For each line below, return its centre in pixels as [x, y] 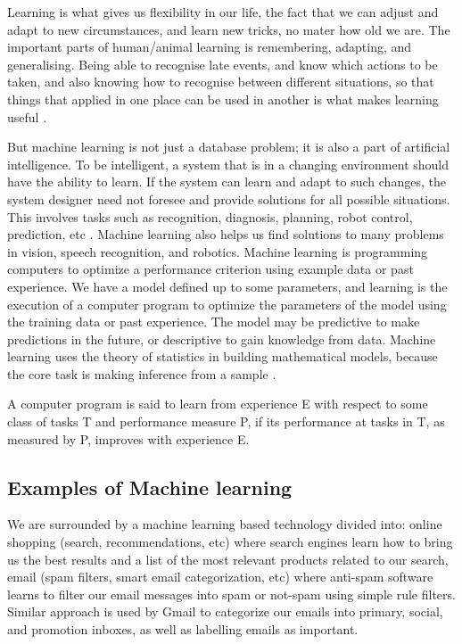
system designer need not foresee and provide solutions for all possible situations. [229, 198]
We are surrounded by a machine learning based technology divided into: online [225, 524]
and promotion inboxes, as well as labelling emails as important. [183, 629]
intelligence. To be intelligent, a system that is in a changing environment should [228, 164]
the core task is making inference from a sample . [142, 373]
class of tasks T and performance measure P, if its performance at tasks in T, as [226, 421]
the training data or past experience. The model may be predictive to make [214, 322]
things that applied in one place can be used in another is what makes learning [223, 99]
